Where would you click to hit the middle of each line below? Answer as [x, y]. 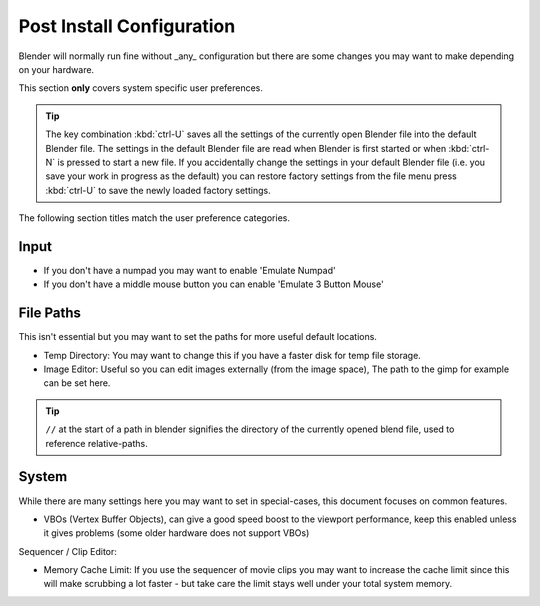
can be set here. [77, 383]
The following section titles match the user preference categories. [154, 218]
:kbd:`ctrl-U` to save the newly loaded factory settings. [158, 190]
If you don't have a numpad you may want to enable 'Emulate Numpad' [189, 270]
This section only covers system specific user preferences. [141, 88]
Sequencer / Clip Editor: [67, 551]
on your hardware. [56, 69]
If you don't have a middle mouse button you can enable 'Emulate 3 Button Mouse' [213, 284]
